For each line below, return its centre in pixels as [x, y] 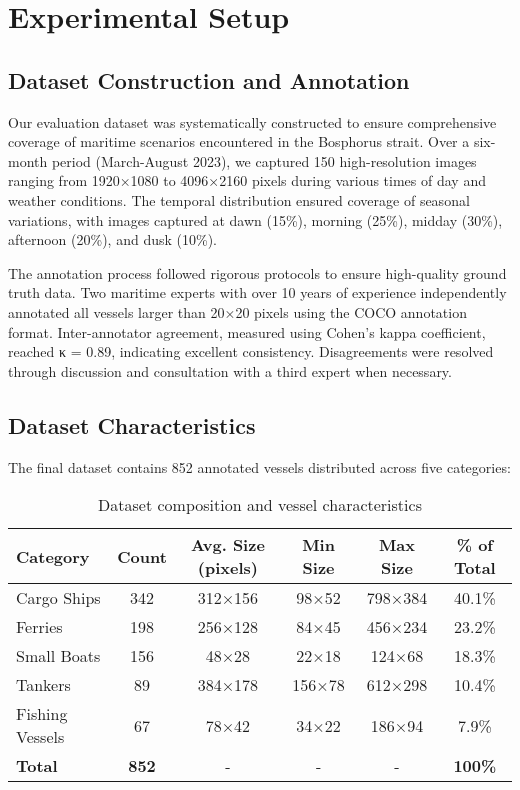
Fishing [42, 714]
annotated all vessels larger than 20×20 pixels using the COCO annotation [237, 311]
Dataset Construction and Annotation [209, 79]
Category [53, 556]
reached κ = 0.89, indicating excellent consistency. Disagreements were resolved [251, 351]
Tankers [43, 685]
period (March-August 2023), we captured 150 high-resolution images [264, 160]
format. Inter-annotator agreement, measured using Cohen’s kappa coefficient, [247, 331]
